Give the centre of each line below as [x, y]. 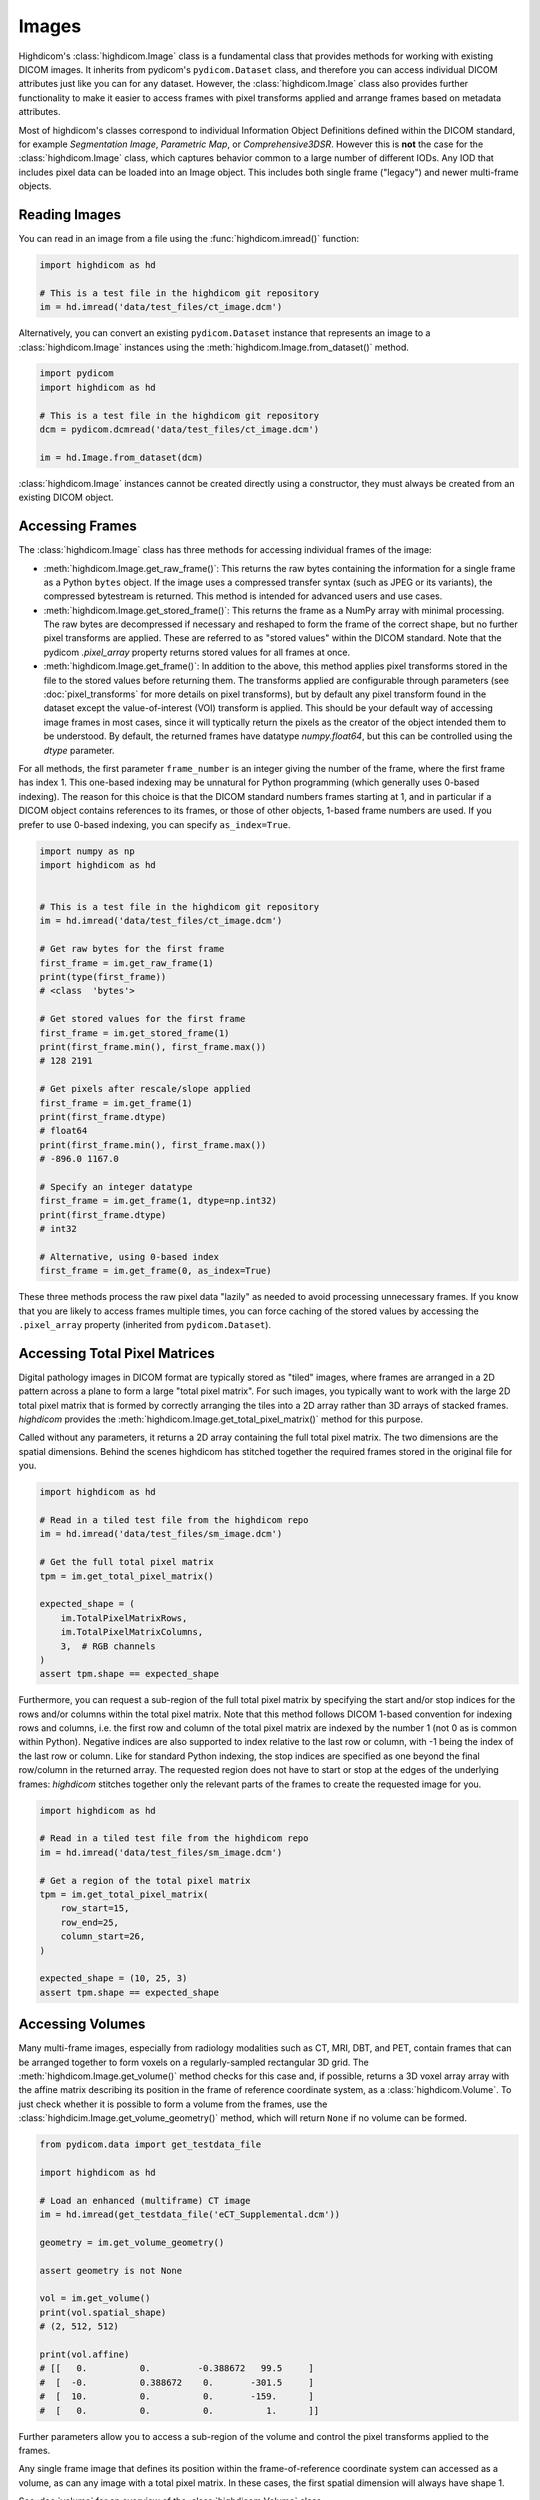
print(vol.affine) [84, 2354]
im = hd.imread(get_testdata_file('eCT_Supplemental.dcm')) [190, 2214]
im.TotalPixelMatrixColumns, [132, 1632]
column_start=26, [103, 1936]
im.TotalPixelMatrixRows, [124, 1618]
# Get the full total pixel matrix [126, 1562]
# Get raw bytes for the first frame [132, 949]
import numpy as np [87, 851]
